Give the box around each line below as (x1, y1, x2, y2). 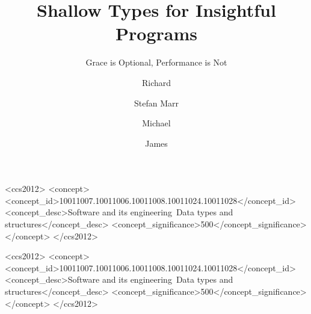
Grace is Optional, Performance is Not (85, 56, 227, 69)
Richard (141, 76, 171, 88)
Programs (115, 21, 197, 46)
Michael (142, 117, 171, 129)
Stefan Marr (134, 96, 179, 109)
